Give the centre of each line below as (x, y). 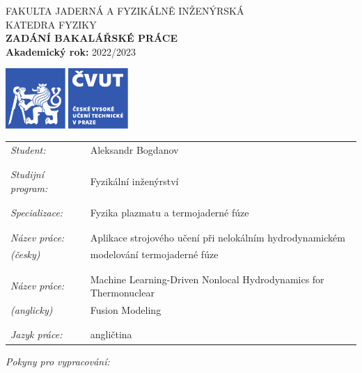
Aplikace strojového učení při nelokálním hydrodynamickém (218, 237)
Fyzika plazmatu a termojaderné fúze (170, 213)
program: (29, 188)
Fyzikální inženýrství (134, 181)
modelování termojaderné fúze (154, 254)
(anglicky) (32, 310)
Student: (28, 149)
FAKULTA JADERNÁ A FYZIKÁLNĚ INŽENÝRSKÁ (125, 10)
